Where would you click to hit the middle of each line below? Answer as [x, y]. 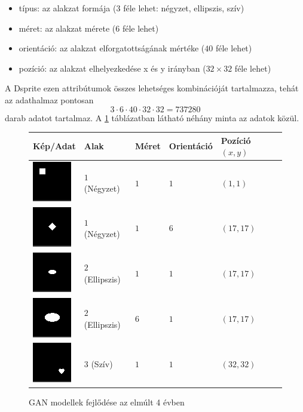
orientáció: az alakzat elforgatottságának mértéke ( [112, 48]
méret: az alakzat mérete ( [67, 28]
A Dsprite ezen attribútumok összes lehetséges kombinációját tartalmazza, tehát [152, 88]
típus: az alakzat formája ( [68, 8]
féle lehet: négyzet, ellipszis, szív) [184, 8]
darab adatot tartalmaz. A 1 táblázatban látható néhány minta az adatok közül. [152, 117]
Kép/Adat [54, 146]
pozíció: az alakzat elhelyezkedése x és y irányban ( [112, 68]
